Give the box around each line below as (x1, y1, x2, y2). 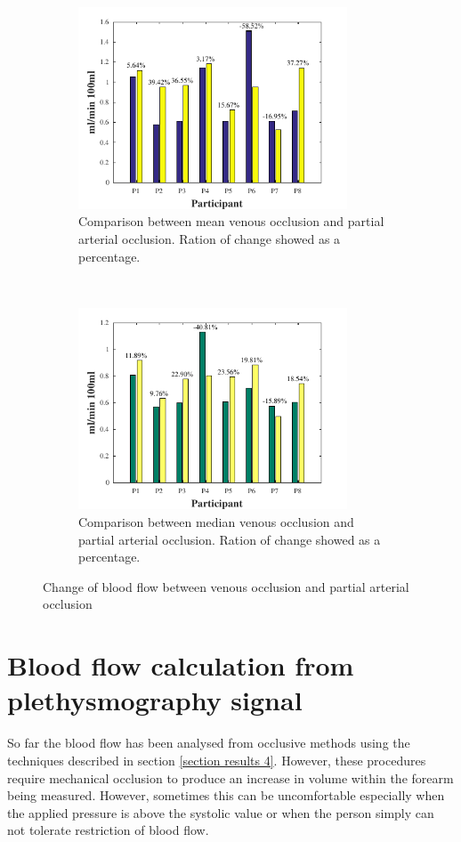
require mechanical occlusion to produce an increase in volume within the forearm (7, 768, 454, 787)
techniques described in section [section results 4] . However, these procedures (7, 750, 426, 769)
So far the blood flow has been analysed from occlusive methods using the (7, 733, 410, 752)
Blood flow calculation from (7, 647, 354, 684)
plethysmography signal (7, 682, 303, 718)
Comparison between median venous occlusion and (78, 513, 354, 531)
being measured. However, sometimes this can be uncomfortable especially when (7, 786, 445, 805)
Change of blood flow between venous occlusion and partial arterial (43, 577, 409, 595)
